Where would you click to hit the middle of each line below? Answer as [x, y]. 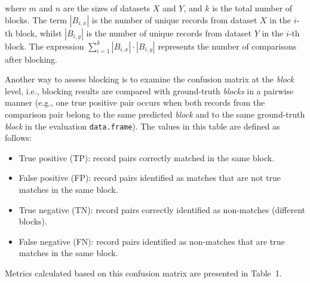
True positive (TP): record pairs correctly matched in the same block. [147, 157]
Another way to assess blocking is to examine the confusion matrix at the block [150, 79]
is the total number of [252, 8]
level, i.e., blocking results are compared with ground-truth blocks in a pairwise [149, 90]
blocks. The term [36, 19]
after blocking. [31, 59]
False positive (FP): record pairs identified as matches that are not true [150, 178]
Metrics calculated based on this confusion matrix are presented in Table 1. [143, 273]
